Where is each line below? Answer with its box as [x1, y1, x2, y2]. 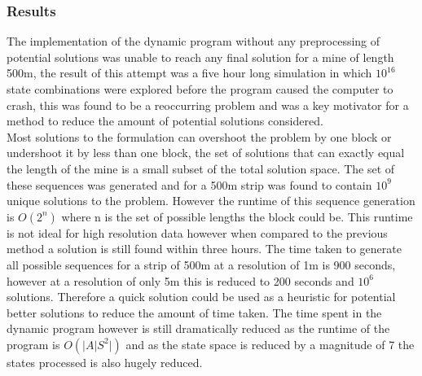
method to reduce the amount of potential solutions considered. [7, 112, 323, 129]
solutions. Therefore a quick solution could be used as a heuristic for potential [7, 288, 396, 305]
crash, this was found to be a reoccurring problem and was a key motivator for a [7, 96, 409, 113]
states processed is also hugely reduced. [7, 353, 203, 370]
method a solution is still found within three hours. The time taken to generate [7, 240, 402, 257]
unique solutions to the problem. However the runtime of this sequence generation [7, 192, 415, 209]
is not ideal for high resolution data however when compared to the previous [7, 224, 388, 241]
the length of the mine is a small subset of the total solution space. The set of [7, 160, 395, 177]
